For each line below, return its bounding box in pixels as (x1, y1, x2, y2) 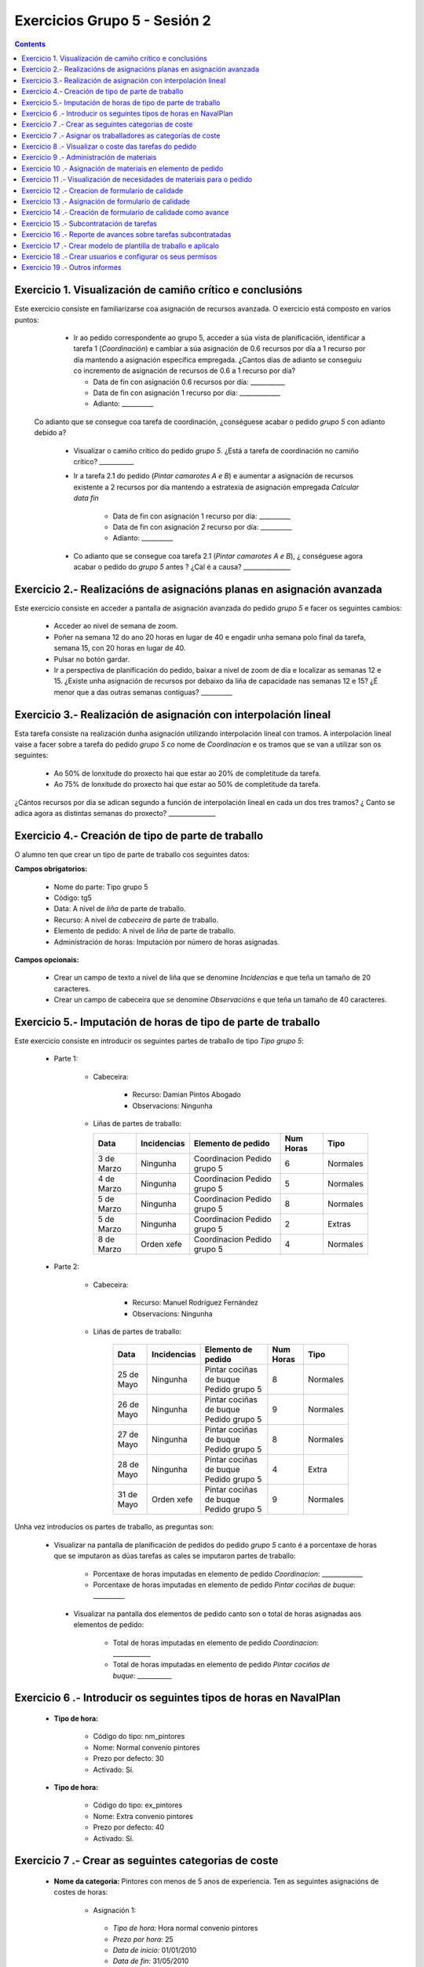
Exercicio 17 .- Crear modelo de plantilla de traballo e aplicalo (21, 241, 220, 250)
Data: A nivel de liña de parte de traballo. (53, 904, 186, 913)
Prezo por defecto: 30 (93, 1754, 164, 1763)
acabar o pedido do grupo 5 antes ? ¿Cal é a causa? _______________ (73, 563, 291, 572)
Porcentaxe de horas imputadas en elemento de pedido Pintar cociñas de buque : (93, 1580, 356, 1589)
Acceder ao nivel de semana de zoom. (53, 622, 178, 631)
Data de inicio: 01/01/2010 (112, 1945, 197, 1954)
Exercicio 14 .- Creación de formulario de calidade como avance (21, 208, 229, 217)
